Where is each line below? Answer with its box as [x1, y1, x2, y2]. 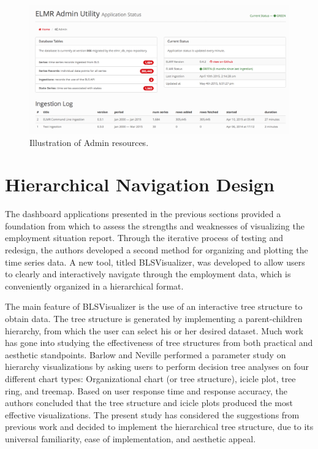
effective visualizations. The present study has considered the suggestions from [5, 408, 300, 421]
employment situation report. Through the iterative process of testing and [5, 231, 283, 244]
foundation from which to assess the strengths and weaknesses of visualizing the [5, 219, 305, 232]
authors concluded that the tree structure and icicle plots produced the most [5, 396, 293, 409]
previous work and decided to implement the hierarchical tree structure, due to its [5, 420, 314, 433]
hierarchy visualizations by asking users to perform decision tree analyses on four [5, 360, 309, 373]
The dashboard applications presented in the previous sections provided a [5, 207, 281, 220]
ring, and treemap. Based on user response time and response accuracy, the [5, 384, 287, 397]
